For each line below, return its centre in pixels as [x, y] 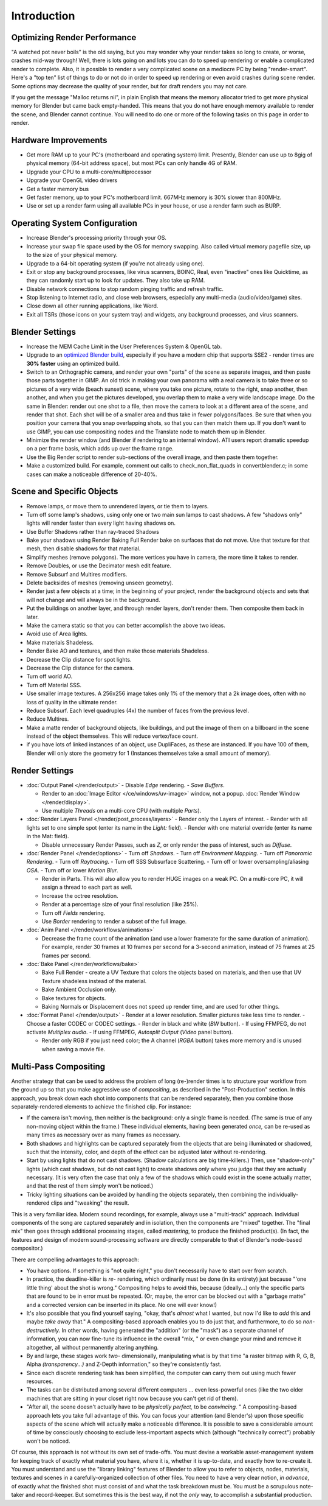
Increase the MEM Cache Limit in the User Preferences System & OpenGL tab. [124, 346]
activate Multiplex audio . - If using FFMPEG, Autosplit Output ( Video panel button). [130, 1032]
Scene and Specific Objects [65, 492]
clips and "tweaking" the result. [90, 1203]
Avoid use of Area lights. [57, 634]
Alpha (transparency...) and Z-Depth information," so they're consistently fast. [124, 1364]
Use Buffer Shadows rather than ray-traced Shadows [93, 531]
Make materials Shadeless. [60, 642]
